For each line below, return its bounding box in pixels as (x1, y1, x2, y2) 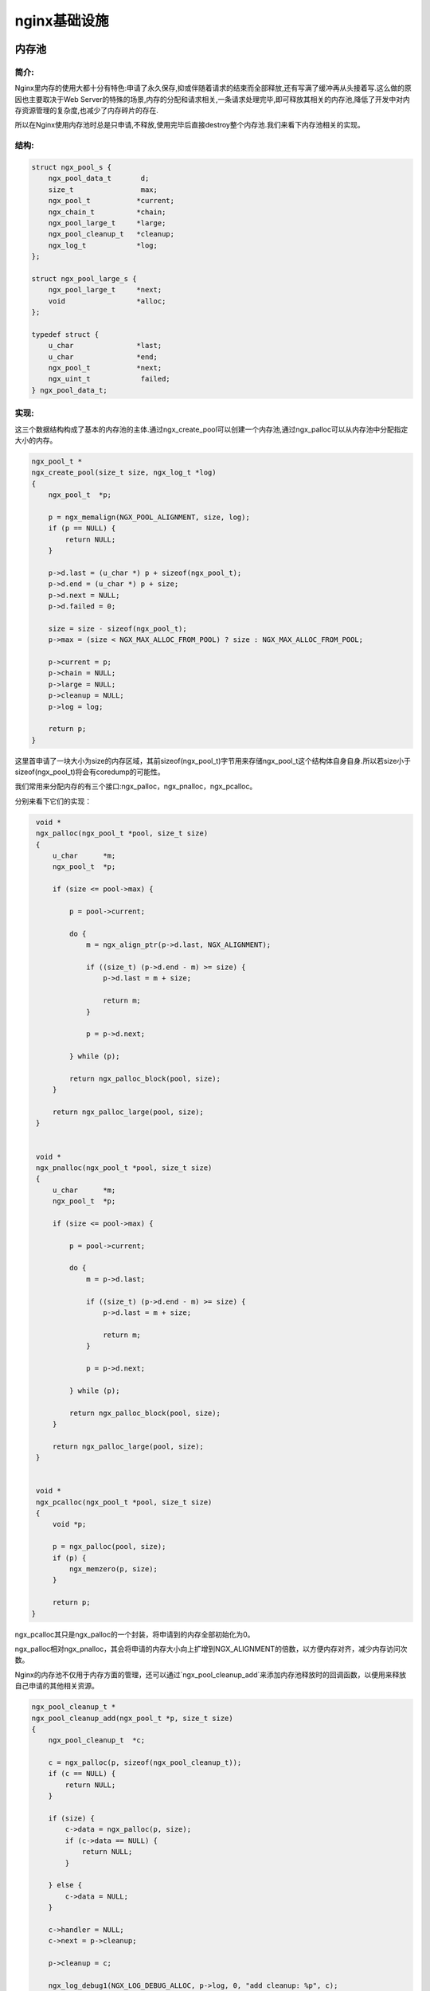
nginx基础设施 (14, 12, 109, 29)
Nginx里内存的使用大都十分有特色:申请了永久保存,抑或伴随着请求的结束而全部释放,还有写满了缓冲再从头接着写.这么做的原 (14, 84, 412, 93)
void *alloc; (48, 296, 166, 306)
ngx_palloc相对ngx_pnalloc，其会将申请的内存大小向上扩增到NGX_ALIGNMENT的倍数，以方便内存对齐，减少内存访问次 (14, 1644, 408, 1653)
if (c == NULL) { (48, 1769, 116, 1778)
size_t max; (48, 185, 158, 194)
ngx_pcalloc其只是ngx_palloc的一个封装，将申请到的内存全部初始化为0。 (14, 1629, 255, 1639)
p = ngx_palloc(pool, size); (52, 1542, 166, 1551)
